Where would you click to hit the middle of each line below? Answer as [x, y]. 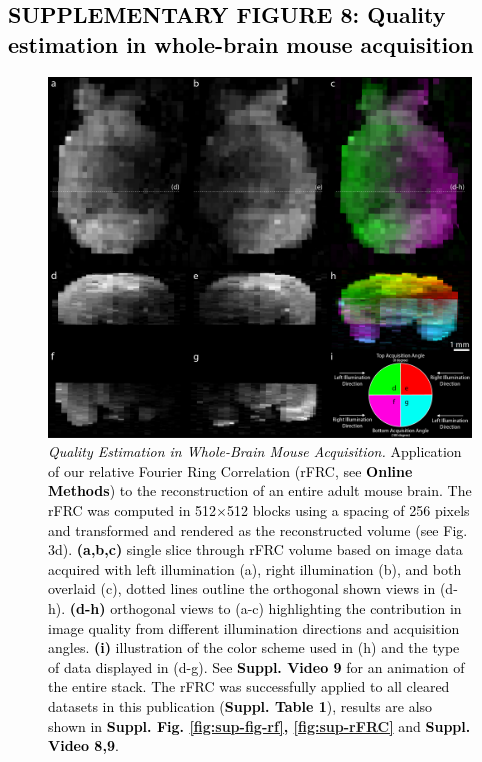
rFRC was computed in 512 [132, 510]
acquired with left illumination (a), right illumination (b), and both [255, 568]
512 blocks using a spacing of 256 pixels [348, 510]
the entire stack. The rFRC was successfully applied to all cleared [249, 686]
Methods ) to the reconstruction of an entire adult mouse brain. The [260, 490]
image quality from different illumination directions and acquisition [254, 627]
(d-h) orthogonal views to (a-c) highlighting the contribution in [265, 608]
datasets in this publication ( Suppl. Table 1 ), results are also [240, 705]
